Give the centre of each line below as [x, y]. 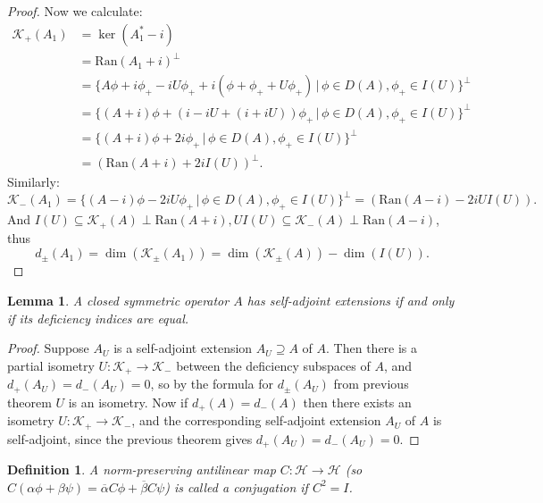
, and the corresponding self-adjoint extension [256, 420]
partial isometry [51, 365]
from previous [371, 384]
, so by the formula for [212, 384]
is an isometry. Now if [128, 402]
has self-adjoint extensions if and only [351, 300]
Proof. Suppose [48, 348]
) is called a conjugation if [236, 486]
